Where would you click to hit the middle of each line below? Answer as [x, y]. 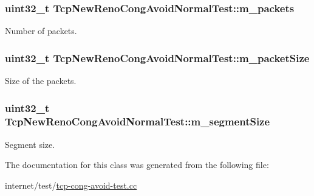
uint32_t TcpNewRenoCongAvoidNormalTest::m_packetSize [157, 58]
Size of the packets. [41, 81]
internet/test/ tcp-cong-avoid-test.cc [71, 185]
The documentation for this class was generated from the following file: [137, 165]
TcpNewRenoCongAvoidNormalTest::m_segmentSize [138, 121]
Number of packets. [41, 31]
